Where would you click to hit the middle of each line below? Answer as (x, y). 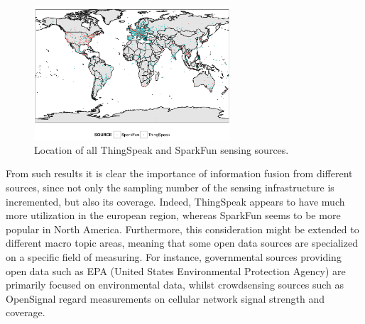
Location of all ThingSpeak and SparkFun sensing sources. (162, 149)
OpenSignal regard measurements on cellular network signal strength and (165, 298)
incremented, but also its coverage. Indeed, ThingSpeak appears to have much (175, 201)
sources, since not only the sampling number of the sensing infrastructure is (170, 187)
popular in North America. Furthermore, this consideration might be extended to (182, 229)
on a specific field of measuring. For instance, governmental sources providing (174, 256)
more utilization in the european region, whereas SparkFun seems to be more (173, 215)
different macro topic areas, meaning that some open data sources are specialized (182, 243)
